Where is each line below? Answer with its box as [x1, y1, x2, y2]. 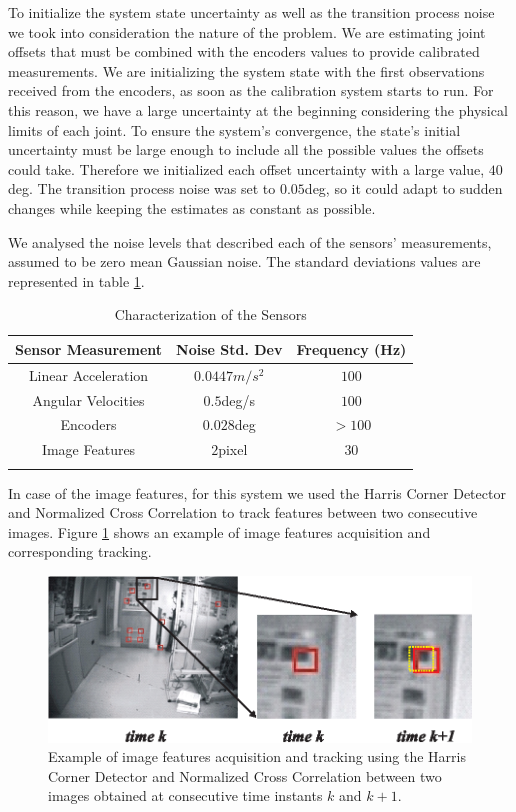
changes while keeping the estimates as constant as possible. [8, 197, 376, 218]
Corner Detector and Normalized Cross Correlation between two [48, 765, 442, 786]
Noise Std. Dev [176, 338, 283, 359]
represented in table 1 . [8, 270, 145, 291]
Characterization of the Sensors [114, 304, 307, 325]
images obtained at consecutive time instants [48, 785, 323, 806]
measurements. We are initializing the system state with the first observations [8, 60, 485, 81]
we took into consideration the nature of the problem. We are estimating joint [8, 21, 486, 42]
